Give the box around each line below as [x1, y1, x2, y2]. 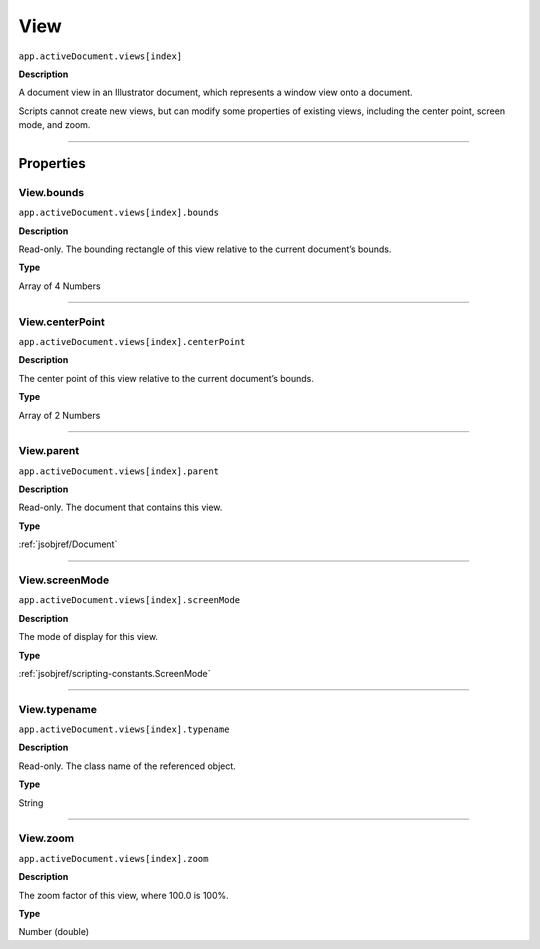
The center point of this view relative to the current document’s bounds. [18, 372, 315, 384]
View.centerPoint [18, 315, 105, 329]
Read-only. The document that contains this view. [18, 501, 223, 514]
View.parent [18, 444, 80, 458]
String [18, 796, 44, 809]
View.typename [18, 702, 97, 716]
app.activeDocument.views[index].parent [18, 465, 220, 477]
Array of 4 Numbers [18, 280, 101, 292]
